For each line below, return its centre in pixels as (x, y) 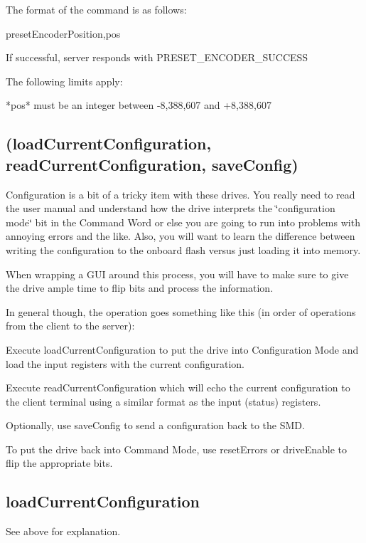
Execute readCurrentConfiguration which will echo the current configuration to (178, 388)
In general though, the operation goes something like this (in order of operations (181, 311)
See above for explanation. (63, 531)
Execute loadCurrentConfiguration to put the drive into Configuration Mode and (182, 349)
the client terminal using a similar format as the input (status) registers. (163, 401)
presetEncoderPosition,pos (63, 33)
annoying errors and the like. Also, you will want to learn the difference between (181, 236)
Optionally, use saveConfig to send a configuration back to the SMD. (155, 425)
